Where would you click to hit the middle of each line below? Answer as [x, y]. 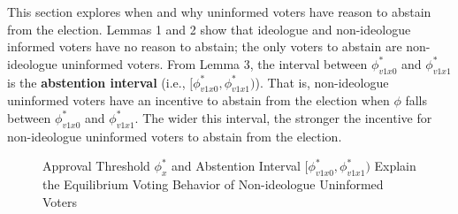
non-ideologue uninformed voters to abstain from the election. [175, 136]
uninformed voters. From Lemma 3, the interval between [214, 63]
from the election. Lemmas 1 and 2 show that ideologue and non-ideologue [209, 29]
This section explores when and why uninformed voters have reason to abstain [219, 11]
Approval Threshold [96, 166]
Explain [395, 166]
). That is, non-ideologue [322, 82]
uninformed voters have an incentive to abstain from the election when [198, 100]
